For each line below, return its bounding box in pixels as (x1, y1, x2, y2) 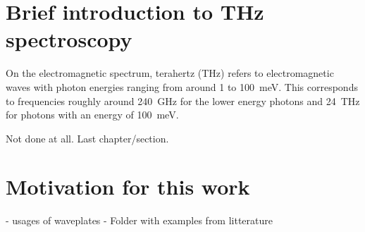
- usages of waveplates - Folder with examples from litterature (6, 213, 273, 228)
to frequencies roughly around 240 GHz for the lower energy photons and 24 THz (6, 93, 360, 108)
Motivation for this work (6, 172, 250, 201)
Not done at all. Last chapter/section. (6, 130, 169, 145)
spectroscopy (6, 25, 132, 54)
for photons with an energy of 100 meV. (6, 107, 179, 122)
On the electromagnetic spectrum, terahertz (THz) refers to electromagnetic (6, 66, 334, 80)
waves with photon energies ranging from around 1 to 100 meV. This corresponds (6, 79, 358, 94)
